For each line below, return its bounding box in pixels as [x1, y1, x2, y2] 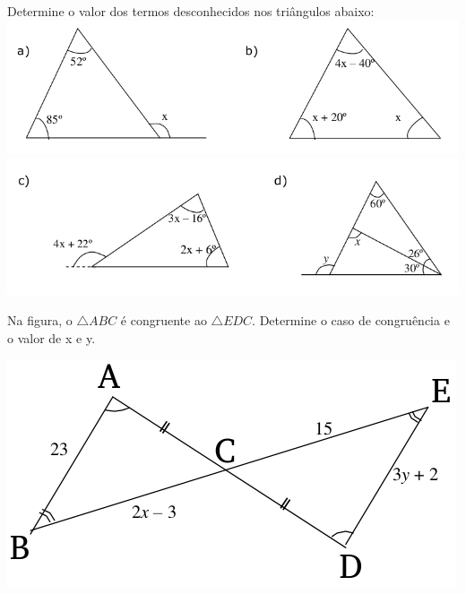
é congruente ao [120, 311, 207, 330]
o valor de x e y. [7, 328, 96, 347]
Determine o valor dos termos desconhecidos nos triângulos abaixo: [7, 2, 375, 20]
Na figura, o [7, 311, 73, 330]
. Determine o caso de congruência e [252, 311, 450, 330]
